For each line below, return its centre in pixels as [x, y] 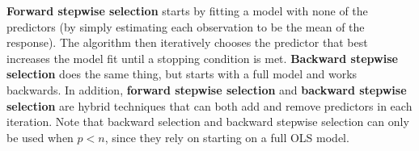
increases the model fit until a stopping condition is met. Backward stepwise [202, 58]
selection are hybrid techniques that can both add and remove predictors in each [209, 105]
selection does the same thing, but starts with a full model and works [182, 74]
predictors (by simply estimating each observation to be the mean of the [186, 26]
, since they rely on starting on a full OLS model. [227, 137]
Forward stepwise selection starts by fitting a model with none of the [187, 10]
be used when [40, 137]
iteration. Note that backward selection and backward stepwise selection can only [208, 122]
